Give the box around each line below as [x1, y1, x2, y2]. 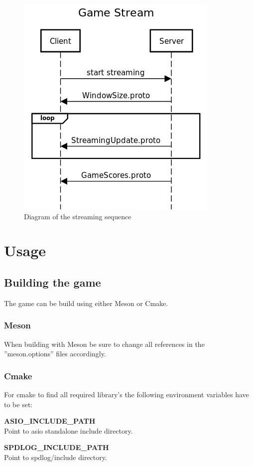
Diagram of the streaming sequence [24, 211, 131, 221]
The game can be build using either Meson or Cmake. [4, 298, 168, 308]
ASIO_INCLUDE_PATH [4, 416, 96, 426]
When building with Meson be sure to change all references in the [4, 338, 205, 349]
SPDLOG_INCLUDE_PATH [4, 442, 109, 453]
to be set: [4, 399, 33, 409]
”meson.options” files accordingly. [4, 348, 106, 359]
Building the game [4, 274, 101, 290]
